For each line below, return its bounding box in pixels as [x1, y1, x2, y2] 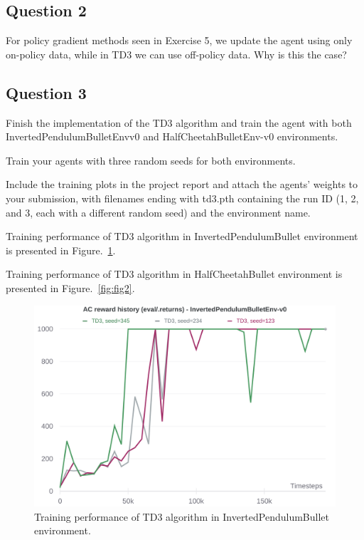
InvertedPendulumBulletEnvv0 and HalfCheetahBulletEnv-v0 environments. [6, 129, 338, 144]
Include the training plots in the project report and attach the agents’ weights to [6, 177, 358, 192]
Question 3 [6, 81, 87, 103]
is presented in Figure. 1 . [6, 242, 116, 257]
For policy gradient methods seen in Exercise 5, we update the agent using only [6, 33, 353, 48]
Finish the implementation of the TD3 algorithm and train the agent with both [6, 115, 352, 130]
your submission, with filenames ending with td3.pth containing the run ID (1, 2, [6, 190, 359, 205]
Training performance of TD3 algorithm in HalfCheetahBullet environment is [6, 266, 343, 281]
